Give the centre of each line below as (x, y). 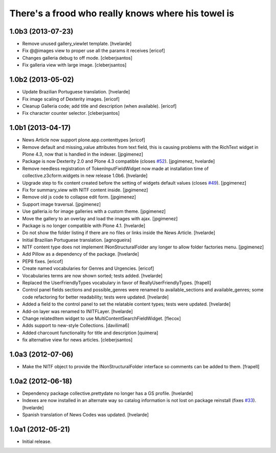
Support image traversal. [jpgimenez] (62, 204)
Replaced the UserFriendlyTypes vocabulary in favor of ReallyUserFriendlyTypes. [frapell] (117, 283)
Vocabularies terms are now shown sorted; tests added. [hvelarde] (93, 275)
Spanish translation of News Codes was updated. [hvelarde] (86, 415)
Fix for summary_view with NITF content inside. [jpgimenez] (85, 190)
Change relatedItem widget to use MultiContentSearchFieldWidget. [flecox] (101, 318)
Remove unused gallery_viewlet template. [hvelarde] (77, 44)
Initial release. (37, 442)
